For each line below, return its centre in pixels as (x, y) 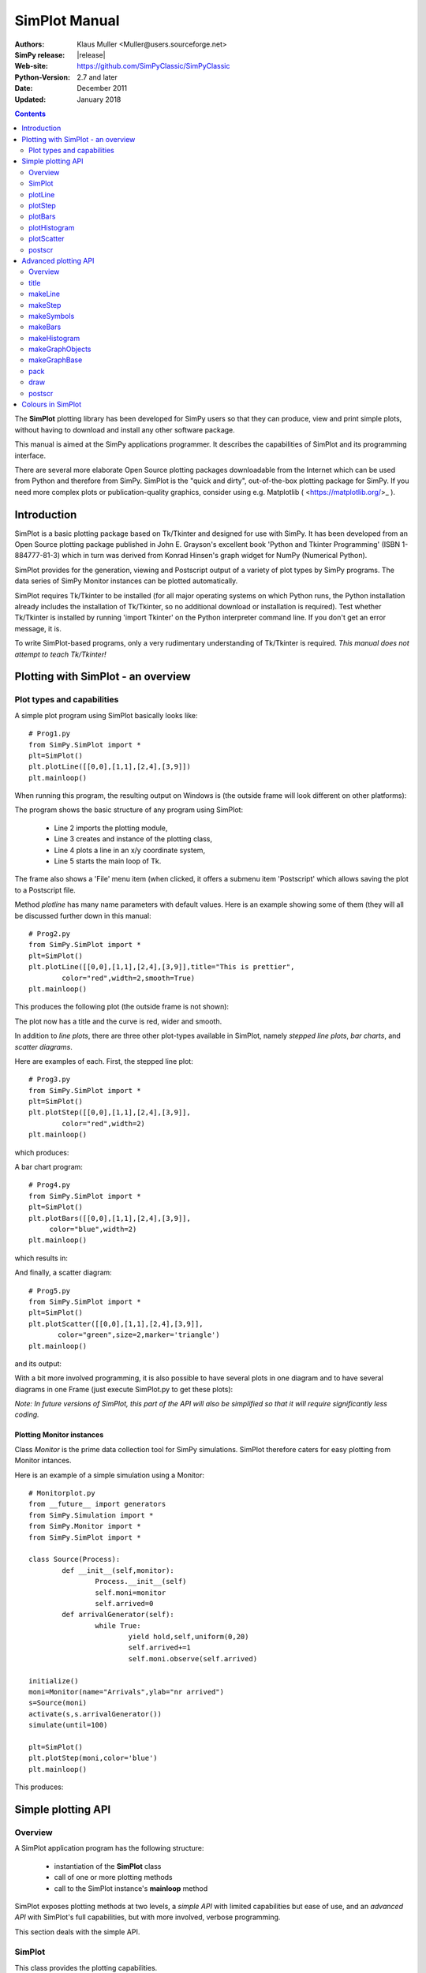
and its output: (38, 1363)
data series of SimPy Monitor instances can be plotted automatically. (126, 581)
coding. (27, 1415)
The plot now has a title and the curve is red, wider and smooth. (118, 1021)
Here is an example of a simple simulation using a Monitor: (110, 1475)
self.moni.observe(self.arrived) (193, 1659)
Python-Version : (43, 77)
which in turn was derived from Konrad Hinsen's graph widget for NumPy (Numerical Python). (215, 556)
